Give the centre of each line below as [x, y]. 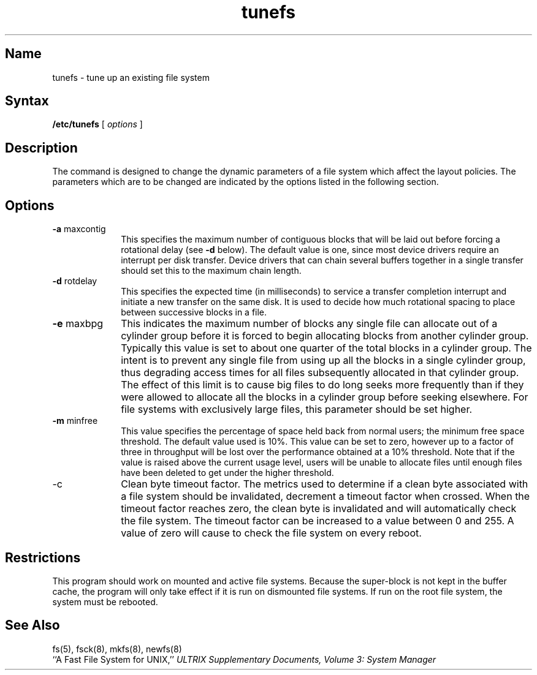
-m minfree [75, 421]
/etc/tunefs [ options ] [97, 124]
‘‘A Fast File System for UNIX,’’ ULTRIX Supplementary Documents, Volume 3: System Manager [244, 659]
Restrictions [43, 557]
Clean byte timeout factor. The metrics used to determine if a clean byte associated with [325, 484]
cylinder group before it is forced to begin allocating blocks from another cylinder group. [325, 336]
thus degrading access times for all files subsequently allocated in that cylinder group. [320, 373]
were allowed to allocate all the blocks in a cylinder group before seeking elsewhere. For [325, 397]
